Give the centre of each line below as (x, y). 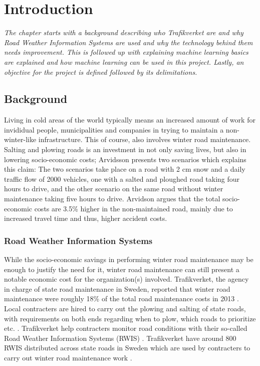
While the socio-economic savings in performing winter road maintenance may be (129, 259)
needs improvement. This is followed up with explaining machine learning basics (126, 52)
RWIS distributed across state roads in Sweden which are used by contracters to (127, 348)
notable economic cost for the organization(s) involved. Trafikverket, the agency (126, 279)
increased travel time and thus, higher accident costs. (86, 218)
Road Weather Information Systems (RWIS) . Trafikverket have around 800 (120, 338)
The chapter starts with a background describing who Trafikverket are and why (124, 32)
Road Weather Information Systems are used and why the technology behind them (128, 42)
